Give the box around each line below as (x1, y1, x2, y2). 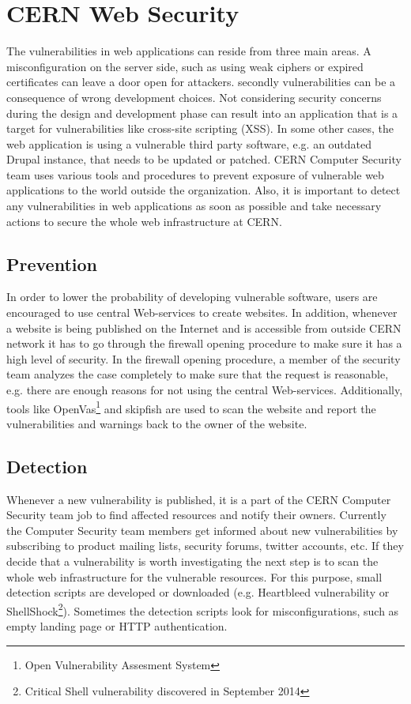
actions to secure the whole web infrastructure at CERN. (6, 213, 282, 229)
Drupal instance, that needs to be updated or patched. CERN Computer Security (6, 151, 402, 168)
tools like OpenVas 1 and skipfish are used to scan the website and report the (6, 397, 376, 416)
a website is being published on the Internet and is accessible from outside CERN (6, 319, 402, 336)
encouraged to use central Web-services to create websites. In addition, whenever (6, 304, 398, 321)
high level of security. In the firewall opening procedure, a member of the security (6, 350, 401, 367)
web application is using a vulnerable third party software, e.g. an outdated (6, 135, 372, 152)
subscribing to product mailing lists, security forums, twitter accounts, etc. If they (6, 537, 404, 554)
